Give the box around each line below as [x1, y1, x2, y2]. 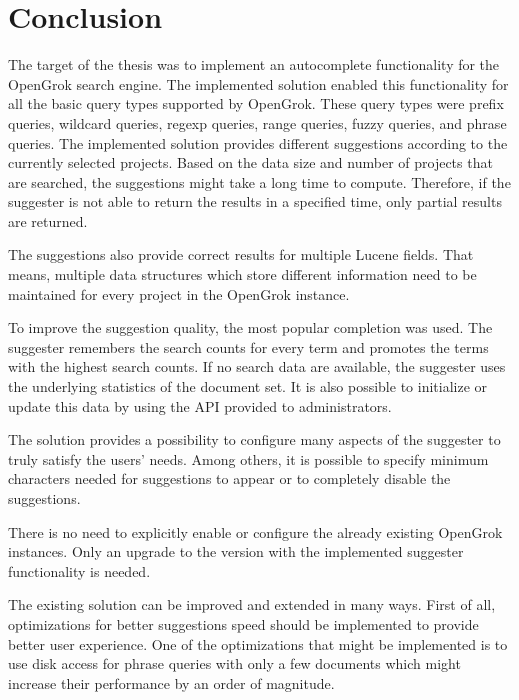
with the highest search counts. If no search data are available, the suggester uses [8, 356, 506, 377]
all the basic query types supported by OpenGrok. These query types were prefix [8, 93, 504, 114]
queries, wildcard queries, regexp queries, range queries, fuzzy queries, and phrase [8, 112, 507, 133]
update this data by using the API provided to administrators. [8, 395, 392, 416]
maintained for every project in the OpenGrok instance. [8, 283, 350, 304]
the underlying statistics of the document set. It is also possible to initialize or [8, 376, 488, 397]
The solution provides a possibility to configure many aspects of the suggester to [8, 429, 501, 450]
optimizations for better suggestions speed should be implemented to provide [8, 613, 479, 634]
